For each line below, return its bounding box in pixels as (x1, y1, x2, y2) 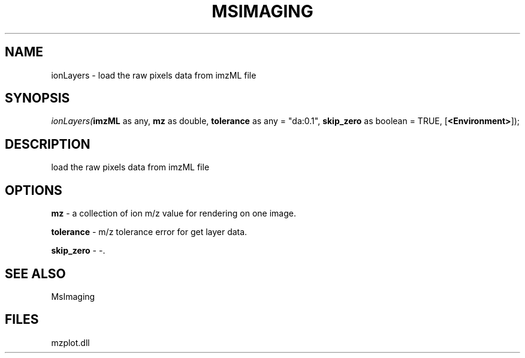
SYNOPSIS (5, 91, 70, 106)
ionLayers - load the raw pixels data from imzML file (51, 70, 257, 80)
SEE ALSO (5, 266, 66, 281)
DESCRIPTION (5, 136, 90, 152)
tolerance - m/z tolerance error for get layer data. (51, 227, 248, 237)
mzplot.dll (51, 337, 90, 348)
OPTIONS (5, 182, 62, 198)
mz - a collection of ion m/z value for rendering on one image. (51, 208, 296, 219)
